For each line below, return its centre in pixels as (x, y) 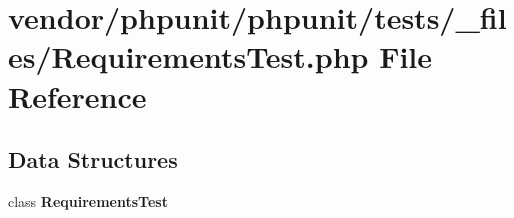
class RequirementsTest (88, 200)
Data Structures (93, 159)
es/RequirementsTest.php (188, 56)
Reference (77, 95)
